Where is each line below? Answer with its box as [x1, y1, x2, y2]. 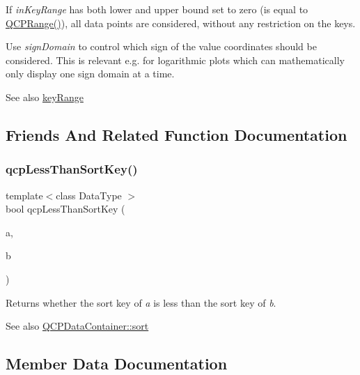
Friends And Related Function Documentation [6, 123, 347, 145]
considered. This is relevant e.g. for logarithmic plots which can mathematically [6, 52, 345, 67]
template [6, 187, 43, 202]
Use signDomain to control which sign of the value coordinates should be [6, 39, 317, 54]
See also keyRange [6, 89, 84, 104]
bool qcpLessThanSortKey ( [6, 201, 125, 216]
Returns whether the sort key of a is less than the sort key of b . [6, 295, 276, 309]
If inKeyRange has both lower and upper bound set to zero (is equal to [6, 2, 308, 16]
